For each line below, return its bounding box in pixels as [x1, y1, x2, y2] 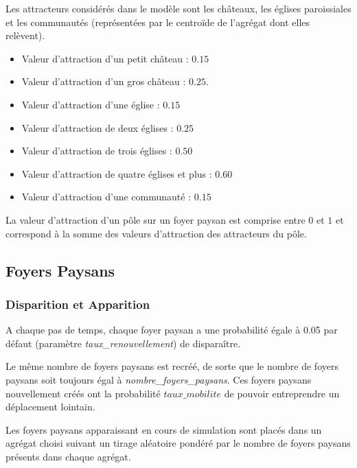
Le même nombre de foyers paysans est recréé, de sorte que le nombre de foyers [5, 359, 338, 373]
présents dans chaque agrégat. [5, 449, 131, 463]
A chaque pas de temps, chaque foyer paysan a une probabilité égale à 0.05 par [5, 323, 338, 337]
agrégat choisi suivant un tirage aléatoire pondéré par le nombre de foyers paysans [5, 436, 351, 450]
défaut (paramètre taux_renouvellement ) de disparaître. [5, 336, 241, 350]
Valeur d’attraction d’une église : [21, 97, 160, 111]
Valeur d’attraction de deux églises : [21, 120, 174, 134]
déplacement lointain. [5, 399, 95, 414]
